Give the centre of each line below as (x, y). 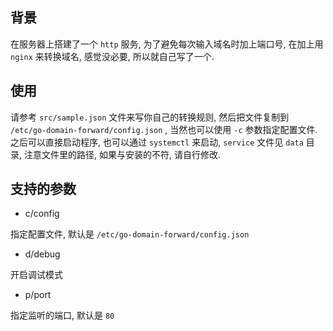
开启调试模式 (36, 275)
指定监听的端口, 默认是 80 (62, 315)
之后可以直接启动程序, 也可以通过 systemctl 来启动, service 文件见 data (157, 142)
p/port (38, 295)
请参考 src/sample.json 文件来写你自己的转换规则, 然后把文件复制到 (150, 117)
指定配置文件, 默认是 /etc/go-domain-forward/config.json (130, 234)
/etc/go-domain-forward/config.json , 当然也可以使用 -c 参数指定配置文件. (164, 129)
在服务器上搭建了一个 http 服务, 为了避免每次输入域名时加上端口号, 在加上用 (167, 44)
